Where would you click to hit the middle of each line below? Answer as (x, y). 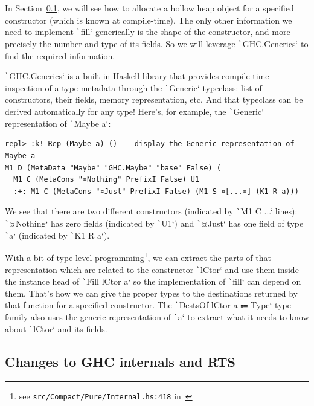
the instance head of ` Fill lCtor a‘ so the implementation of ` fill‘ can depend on (153, 281)
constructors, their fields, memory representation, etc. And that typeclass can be (154, 99)
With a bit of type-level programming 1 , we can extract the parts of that (138, 256)
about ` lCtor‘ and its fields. (56, 328)
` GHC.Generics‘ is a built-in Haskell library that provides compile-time (137, 76)
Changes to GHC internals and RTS (120, 361)
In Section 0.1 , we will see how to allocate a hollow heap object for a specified (149, 8)
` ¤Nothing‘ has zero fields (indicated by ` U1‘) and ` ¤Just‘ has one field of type (154, 223)
